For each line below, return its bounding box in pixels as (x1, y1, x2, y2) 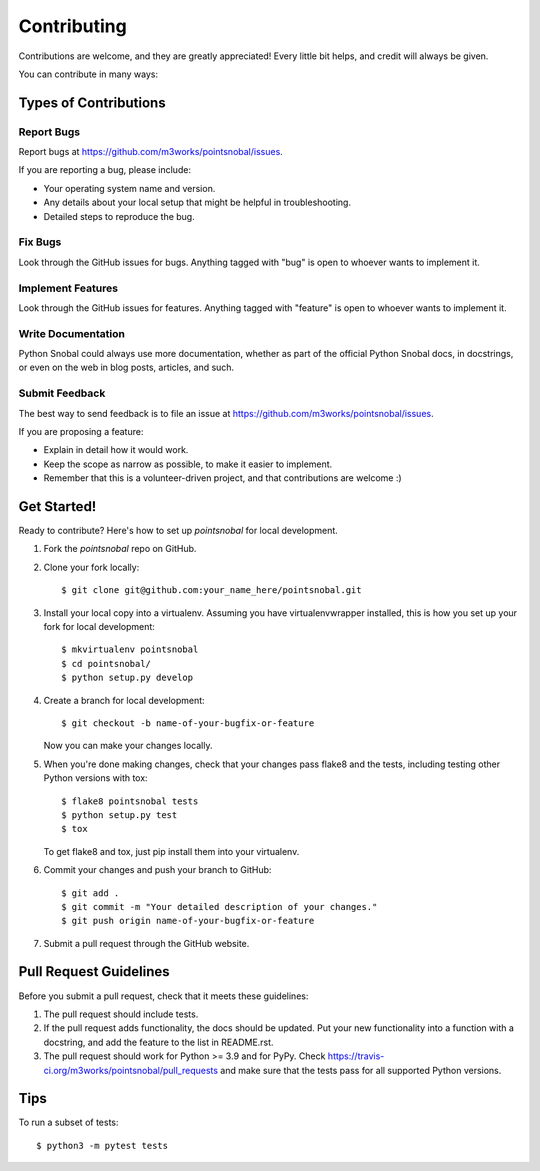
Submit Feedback (18, 386, 106, 400)
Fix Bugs (18, 235, 62, 249)
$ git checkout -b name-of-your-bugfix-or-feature (61, 717, 315, 729)
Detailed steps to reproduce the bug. (43, 210, 195, 222)
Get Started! (18, 498, 97, 515)
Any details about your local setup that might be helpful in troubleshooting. (43, 196, 352, 209)
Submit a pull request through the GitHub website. (43, 937, 250, 949)
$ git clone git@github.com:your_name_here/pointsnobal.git (61, 585, 362, 596)
